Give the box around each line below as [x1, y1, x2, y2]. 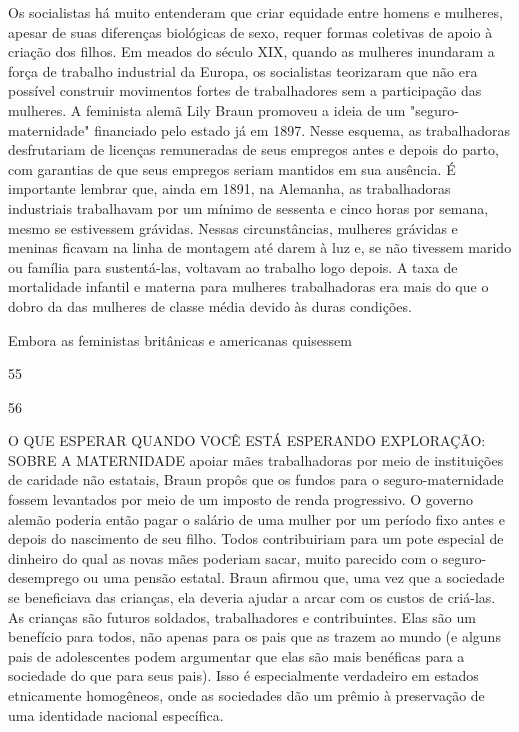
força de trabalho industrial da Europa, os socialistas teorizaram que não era [8, 60, 478, 81]
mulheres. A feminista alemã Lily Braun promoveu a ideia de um [8, 99, 406, 120]
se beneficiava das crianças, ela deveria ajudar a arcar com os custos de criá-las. [8, 587, 496, 608]
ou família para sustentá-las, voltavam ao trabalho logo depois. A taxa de [8, 256, 458, 277]
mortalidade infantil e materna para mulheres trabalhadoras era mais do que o [8, 276, 489, 297]
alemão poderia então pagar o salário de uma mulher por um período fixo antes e [8, 508, 505, 529]
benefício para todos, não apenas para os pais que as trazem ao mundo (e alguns [8, 626, 501, 647]
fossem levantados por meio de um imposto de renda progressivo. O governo [8, 489, 473, 510]
